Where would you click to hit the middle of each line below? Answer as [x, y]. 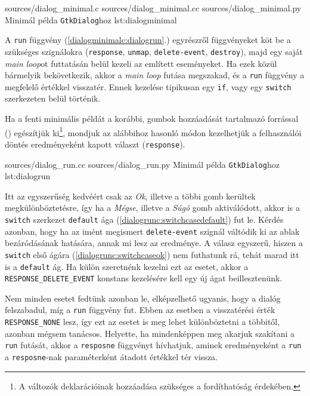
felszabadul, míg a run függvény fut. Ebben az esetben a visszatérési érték [140, 310]
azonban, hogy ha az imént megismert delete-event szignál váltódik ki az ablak [152, 231]
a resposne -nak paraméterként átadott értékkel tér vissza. [111, 357]
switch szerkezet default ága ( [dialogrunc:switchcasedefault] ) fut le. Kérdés [144, 219]
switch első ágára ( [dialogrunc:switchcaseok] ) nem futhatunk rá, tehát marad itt [152, 254]
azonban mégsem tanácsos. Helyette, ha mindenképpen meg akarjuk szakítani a [150, 333]
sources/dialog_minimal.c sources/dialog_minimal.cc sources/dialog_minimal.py [153, 8]
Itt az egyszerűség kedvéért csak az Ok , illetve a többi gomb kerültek [130, 196]
